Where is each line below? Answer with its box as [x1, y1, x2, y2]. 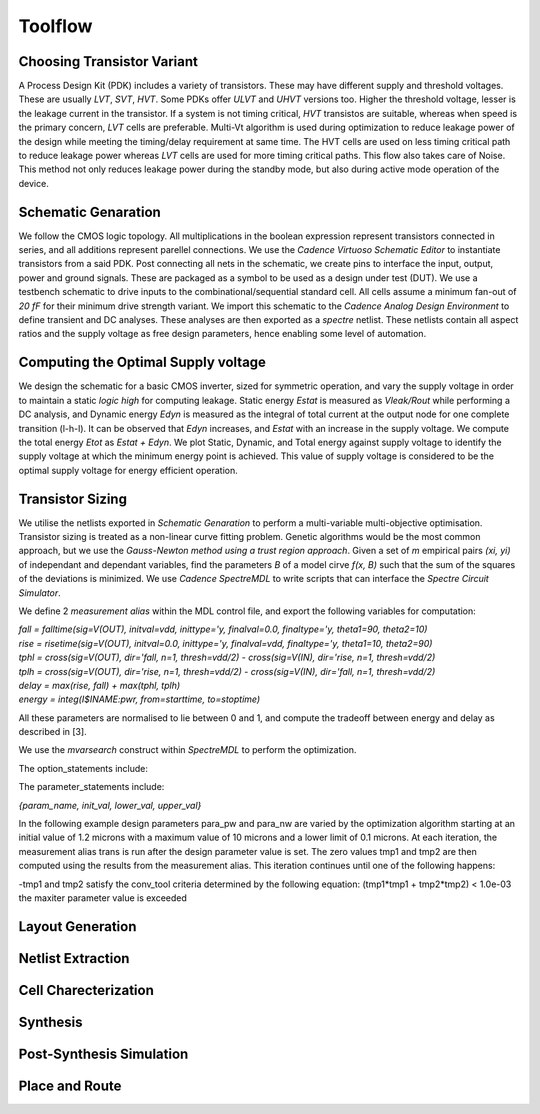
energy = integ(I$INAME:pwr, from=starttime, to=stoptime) [18, 693, 261, 705]
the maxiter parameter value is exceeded [18, 891, 187, 904]
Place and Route [18, 1077, 122, 1094]
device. [18, 177, 49, 189]
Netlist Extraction [18, 950, 130, 967]
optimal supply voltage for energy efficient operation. [18, 464, 239, 476]
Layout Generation [18, 918, 137, 935]
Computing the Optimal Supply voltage [18, 354, 267, 371]
